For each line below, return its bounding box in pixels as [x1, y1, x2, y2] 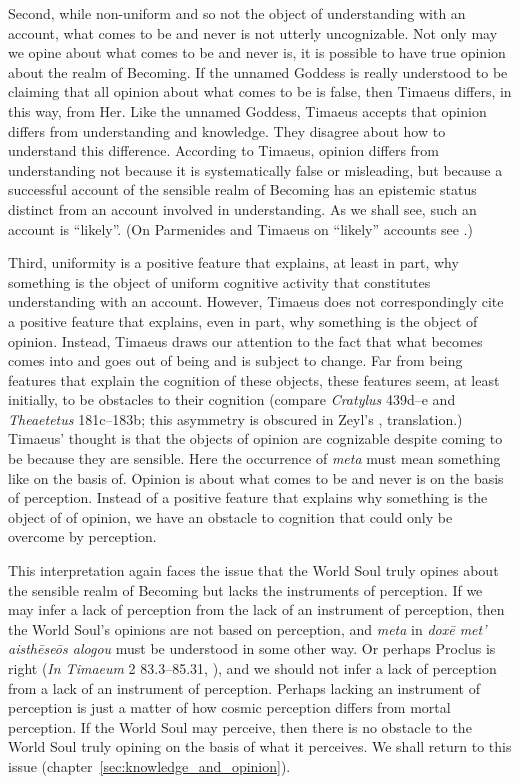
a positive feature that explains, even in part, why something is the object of [8, 310, 478, 331]
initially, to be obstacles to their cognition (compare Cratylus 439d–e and [8, 389, 456, 410]
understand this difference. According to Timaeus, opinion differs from [8, 140, 440, 161]
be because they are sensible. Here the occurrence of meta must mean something [8, 448, 501, 469]
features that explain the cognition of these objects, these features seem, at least [8, 369, 500, 390]
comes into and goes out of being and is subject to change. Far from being [8, 350, 463, 371]
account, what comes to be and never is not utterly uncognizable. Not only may [8, 22, 498, 43]
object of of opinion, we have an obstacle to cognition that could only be [8, 506, 453, 527]
